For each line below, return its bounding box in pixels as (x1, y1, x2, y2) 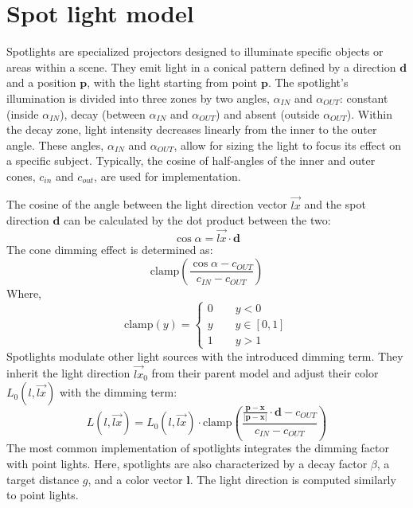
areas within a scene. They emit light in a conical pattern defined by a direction (6, 58, 396, 75)
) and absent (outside (216, 105, 320, 122)
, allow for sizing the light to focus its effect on (173, 136, 402, 153)
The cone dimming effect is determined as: (6, 241, 213, 258)
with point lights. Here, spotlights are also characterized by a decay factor (6, 455, 368, 472)
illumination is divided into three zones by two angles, (6, 89, 270, 106)
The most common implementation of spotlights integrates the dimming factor (6, 440, 390, 456)
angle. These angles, (6, 136, 104, 153)
